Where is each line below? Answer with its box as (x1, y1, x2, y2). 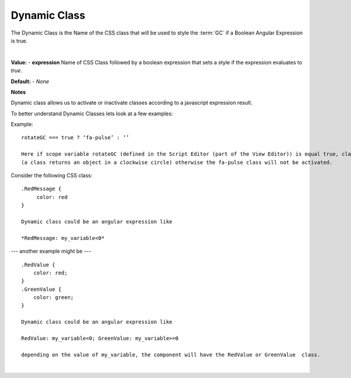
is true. (11, 37, 28, 44)
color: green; (33, 294, 74, 301)
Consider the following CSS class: (11, 172, 93, 179)
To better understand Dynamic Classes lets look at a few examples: (11, 110, 173, 117)
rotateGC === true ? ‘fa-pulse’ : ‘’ (21, 135, 130, 141)
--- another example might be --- (11, 248, 91, 255)
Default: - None (11, 78, 50, 85)
